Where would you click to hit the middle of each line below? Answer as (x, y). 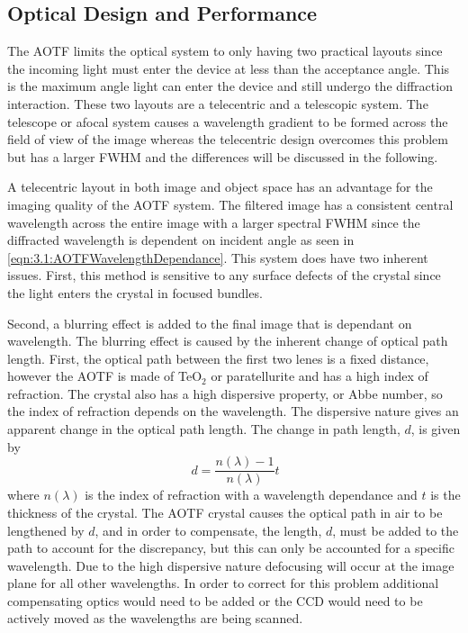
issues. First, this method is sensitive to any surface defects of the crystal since (224, 275)
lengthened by (46, 530)
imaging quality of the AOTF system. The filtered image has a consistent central (230, 204)
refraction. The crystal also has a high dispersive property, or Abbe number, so (225, 393)
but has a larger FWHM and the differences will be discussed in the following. (223, 156)
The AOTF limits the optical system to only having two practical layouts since (225, 51)
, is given (436, 429)
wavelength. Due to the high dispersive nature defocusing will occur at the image (231, 565)
